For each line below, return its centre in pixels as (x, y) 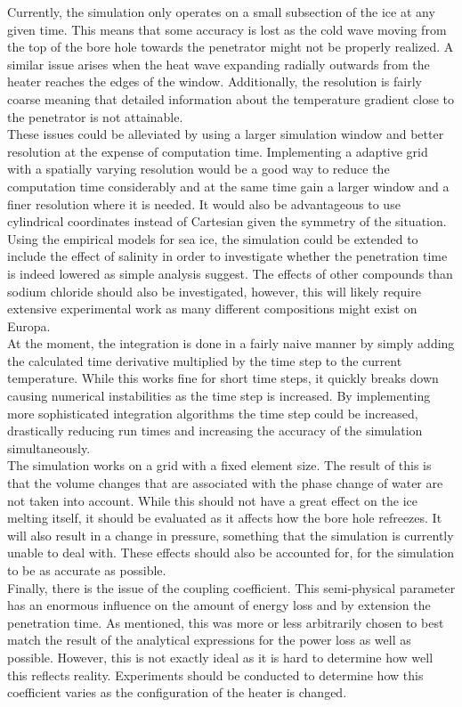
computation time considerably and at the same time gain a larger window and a (228, 186)
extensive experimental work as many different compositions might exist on (212, 309)
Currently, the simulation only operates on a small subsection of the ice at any (221, 12)
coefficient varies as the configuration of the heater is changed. (177, 692)
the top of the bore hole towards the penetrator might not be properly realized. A (231, 47)
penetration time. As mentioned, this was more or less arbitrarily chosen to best (226, 622)
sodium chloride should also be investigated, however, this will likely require (214, 291)
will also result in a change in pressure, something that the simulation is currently (231, 535)
